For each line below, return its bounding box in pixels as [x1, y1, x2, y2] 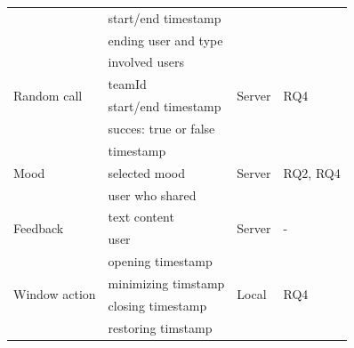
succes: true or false [108, 118, 215, 137]
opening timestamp [108, 252, 213, 271]
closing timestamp [108, 295, 207, 314]
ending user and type [108, 30, 223, 49]
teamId [108, 75, 147, 93]
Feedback [13, 218, 64, 237]
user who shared [108, 185, 197, 204]
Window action [13, 285, 96, 303]
